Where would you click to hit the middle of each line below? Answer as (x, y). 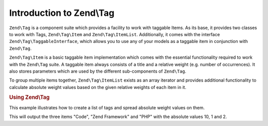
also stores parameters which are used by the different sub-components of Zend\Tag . (98, 71)
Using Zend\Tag (29, 97)
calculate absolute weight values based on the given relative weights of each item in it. (98, 87)
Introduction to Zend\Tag (62, 13)
